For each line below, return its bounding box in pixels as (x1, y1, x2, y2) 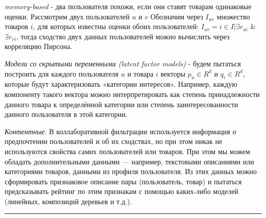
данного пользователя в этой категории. (5, 109, 128, 119)
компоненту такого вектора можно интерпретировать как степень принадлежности (5, 88, 260, 99)
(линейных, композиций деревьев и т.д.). (5, 196, 132, 206)
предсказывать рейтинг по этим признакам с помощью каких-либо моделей (5, 186, 238, 197)
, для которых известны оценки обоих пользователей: (33, 21, 199, 32)
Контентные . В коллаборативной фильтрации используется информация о (5, 126, 236, 136)
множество (216, 11, 250, 21)
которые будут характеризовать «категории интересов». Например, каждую (5, 79, 237, 89)
